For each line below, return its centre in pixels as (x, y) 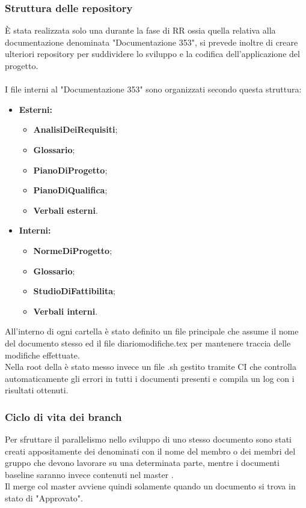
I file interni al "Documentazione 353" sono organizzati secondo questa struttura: (153, 89)
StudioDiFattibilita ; (74, 291)
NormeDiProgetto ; (73, 250)
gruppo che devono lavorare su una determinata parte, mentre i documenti (142, 463)
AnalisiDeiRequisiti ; (75, 129)
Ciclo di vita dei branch (63, 416)
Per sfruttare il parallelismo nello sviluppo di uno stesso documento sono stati (148, 439)
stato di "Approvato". (44, 498)
